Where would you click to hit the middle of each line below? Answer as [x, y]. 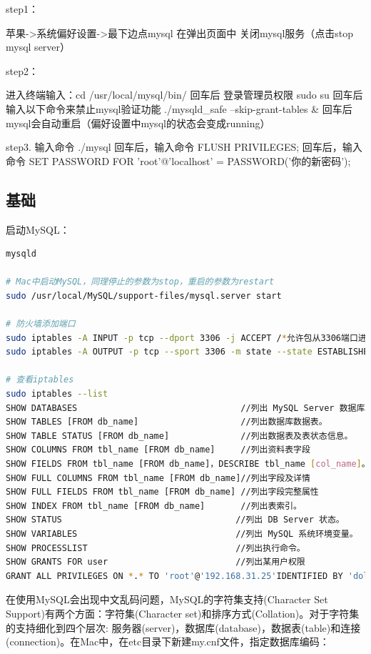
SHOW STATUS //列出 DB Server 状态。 [175, 520]
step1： [22, 9]
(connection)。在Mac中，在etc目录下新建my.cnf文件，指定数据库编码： [168, 641]
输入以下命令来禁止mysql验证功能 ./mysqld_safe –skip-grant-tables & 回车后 [179, 108]
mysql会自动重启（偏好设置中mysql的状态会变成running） [138, 123]
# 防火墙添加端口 [41, 324]
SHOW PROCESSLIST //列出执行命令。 [156, 548]
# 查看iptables [40, 380]
